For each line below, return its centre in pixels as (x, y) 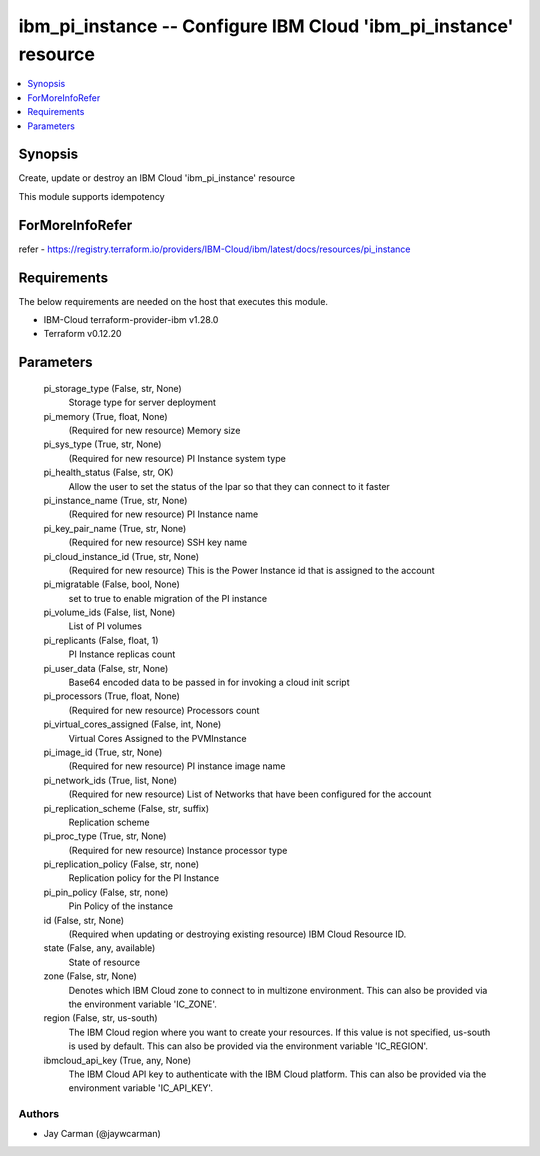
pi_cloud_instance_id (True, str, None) (121, 556)
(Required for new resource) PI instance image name (177, 766)
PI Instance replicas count (122, 654)
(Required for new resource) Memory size (154, 430)
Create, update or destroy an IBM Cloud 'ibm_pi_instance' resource (156, 178)
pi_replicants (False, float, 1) (101, 640)
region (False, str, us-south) (101, 1018)
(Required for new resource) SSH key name (158, 542)
